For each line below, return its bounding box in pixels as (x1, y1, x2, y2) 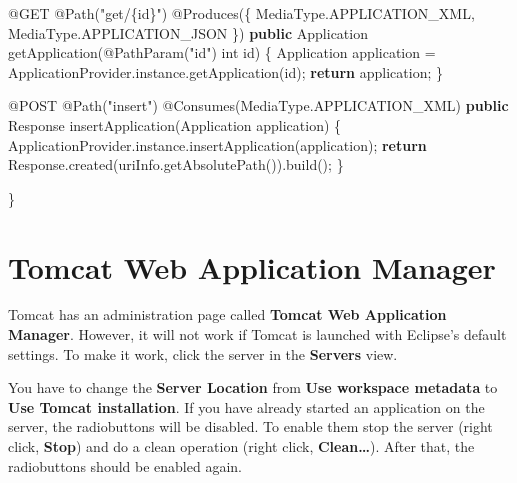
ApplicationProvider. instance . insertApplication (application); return (8, 134, 427, 155)
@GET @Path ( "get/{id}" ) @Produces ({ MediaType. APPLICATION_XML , (8, 3, 475, 23)
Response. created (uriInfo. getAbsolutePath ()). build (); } (8, 154, 344, 175)
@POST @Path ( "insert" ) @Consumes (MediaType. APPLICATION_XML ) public (8, 95, 509, 116)
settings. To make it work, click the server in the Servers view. (8, 343, 398, 364)
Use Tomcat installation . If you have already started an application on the (8, 396, 485, 417)
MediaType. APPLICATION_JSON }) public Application (8, 22, 368, 43)
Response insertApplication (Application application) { (8, 114, 342, 135)
